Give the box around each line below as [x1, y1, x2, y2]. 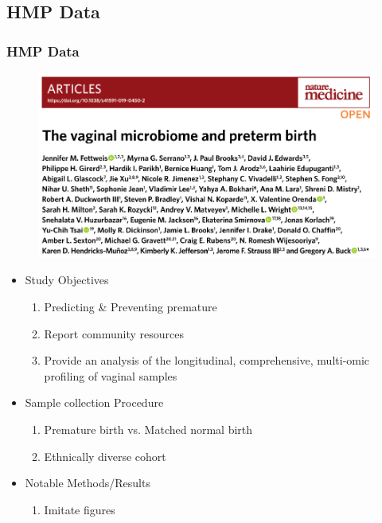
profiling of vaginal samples [44, 367, 177, 384]
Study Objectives [25, 271, 109, 288]
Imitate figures [44, 501, 115, 517]
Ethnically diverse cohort [44, 447, 166, 464]
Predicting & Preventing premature [44, 298, 217, 314]
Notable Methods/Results [25, 474, 150, 491]
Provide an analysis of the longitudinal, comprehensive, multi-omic [44, 352, 370, 369]
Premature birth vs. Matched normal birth [44, 420, 253, 437]
